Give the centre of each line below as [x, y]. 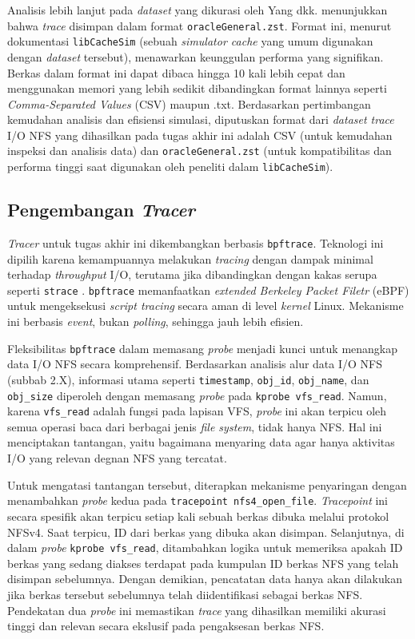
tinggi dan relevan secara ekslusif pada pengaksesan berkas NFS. [166, 626]
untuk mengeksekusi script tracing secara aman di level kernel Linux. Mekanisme [206, 306]
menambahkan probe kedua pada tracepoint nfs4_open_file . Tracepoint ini [198, 500]
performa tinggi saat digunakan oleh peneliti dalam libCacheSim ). [170, 167]
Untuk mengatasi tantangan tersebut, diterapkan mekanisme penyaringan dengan [207, 484]
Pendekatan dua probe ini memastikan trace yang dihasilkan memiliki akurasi [197, 610]
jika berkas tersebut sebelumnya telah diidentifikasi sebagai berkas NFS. [185, 594]
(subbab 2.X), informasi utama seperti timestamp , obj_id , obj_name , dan [188, 379]
